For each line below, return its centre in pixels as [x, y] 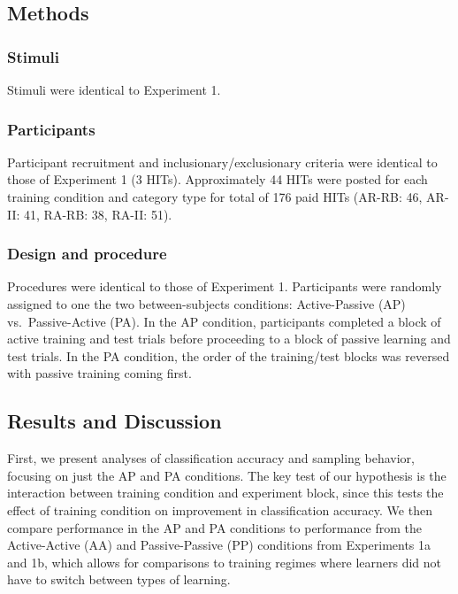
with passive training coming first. [99, 373]
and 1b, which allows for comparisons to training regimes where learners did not [225, 562]
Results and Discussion [114, 421]
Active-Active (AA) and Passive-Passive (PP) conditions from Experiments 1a [219, 545]
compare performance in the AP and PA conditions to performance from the [214, 527]
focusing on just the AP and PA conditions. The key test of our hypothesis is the [227, 475]
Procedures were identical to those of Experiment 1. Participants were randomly [225, 286]
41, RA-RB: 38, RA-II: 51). [98, 214]
